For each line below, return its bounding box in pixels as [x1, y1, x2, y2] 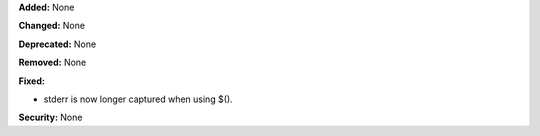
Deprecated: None [18, 38, 97, 50]
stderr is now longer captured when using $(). [43, 93, 234, 105]
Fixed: [18, 75, 45, 87]
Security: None [18, 111, 83, 124]
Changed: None [18, 20, 85, 32]
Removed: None [18, 56, 87, 69]
